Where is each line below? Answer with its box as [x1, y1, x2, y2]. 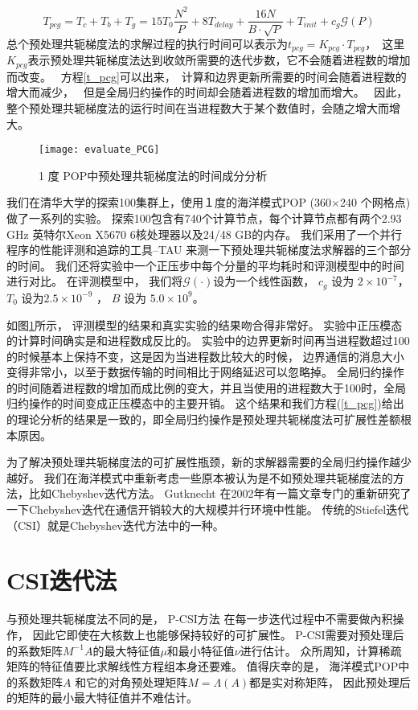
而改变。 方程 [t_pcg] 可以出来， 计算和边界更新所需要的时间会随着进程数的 [6, 68, 407, 84]
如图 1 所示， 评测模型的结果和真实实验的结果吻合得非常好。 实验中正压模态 [6, 316, 403, 333]
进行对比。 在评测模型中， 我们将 [6, 273, 183, 289]
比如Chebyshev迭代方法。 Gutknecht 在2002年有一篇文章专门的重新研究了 [28, 485, 412, 502]
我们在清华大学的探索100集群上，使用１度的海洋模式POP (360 [6, 194, 332, 211]
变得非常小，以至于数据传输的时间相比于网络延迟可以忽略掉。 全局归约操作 [6, 363, 404, 380]
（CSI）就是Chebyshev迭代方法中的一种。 [6, 516, 224, 533]
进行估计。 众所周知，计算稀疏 [240, 642, 402, 659]
